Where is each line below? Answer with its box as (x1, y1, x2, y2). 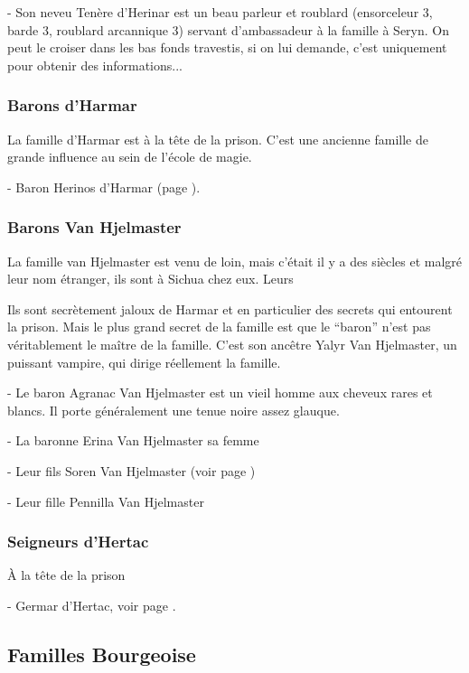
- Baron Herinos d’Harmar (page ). (7, 177, 201, 196)
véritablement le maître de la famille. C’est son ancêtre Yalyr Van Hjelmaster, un (7, 334, 457, 353)
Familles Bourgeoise (7, 640, 196, 668)
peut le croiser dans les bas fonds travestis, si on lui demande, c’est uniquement (7, 38, 447, 57)
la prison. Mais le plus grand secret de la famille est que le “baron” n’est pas (7, 317, 431, 336)
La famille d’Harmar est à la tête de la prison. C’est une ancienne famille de (7, 129, 429, 148)
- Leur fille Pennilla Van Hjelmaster (7, 491, 204, 510)
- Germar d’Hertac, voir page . (7, 595, 176, 614)
